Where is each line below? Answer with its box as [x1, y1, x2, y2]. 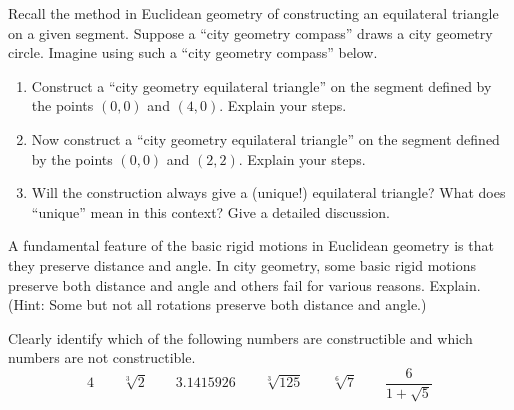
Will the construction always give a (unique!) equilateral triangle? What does [31, 182, 506, 203]
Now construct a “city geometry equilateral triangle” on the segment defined [31, 128, 500, 149]
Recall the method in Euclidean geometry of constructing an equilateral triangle [8, 3, 499, 23]
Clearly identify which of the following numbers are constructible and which [8, 327, 473, 348]
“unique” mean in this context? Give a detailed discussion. [31, 201, 390, 222]
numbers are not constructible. [8, 347, 196, 368]
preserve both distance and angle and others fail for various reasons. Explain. [8, 274, 481, 295]
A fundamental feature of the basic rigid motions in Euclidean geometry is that [8, 235, 494, 256]
